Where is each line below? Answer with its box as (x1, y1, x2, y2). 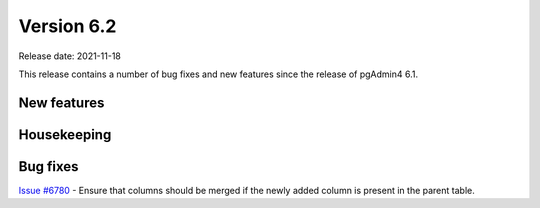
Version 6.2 (18, 15, 117, 37)
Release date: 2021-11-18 (18, 50, 122, 62)
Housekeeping (18, 126, 112, 143)
